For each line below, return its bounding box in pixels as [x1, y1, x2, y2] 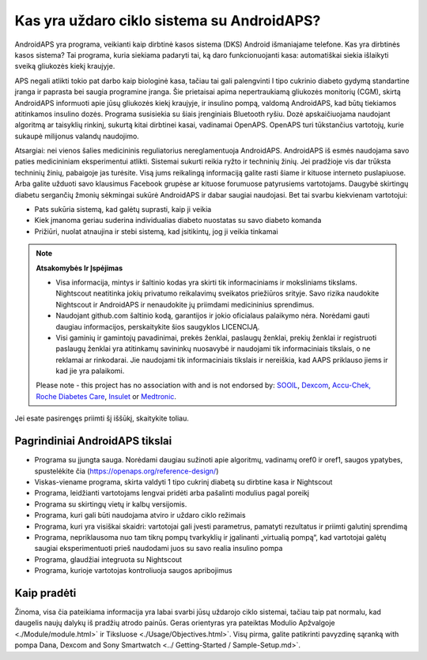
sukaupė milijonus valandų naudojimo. [14, 131, 140, 141]
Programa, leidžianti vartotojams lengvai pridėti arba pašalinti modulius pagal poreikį [34, 488, 310, 498]
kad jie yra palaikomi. [55, 366, 125, 375]
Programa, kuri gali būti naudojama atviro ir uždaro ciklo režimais [34, 511, 246, 520]
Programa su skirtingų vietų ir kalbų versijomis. [34, 499, 187, 509]
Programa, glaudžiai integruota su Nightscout [34, 554, 182, 564]
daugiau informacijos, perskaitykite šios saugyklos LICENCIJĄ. [55, 322, 260, 331]
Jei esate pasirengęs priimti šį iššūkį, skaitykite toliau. [14, 413, 190, 423]
